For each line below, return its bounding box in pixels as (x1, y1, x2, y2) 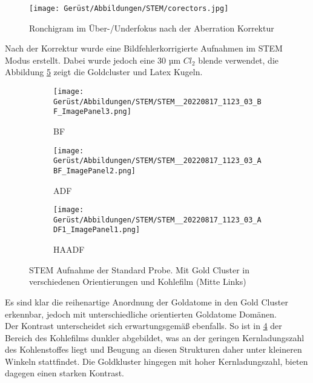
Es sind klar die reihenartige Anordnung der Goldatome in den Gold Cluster (5, 295, 288, 308)
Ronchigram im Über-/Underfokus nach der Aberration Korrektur (29, 21, 274, 34)
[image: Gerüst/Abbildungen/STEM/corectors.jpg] (29, 4, 229, 13)
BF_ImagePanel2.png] (53, 166, 136, 175)
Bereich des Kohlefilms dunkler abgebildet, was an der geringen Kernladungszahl (5, 331, 305, 344)
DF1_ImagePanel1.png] (53, 225, 140, 235)
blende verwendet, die (198, 53, 279, 66)
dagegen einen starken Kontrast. (5, 367, 125, 379)
